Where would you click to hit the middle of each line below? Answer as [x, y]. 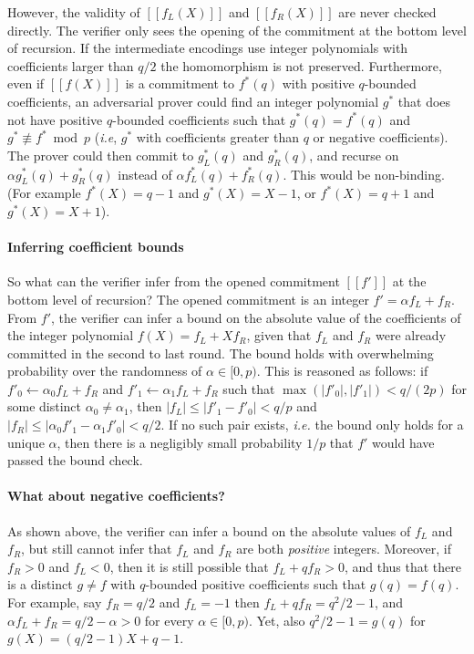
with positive [318, 83]
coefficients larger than [71, 65]
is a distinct [40, 584]
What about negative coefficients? [116, 496]
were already [411, 335]
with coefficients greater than [218, 137]
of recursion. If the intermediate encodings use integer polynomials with [208, 48]
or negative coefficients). [381, 137]
